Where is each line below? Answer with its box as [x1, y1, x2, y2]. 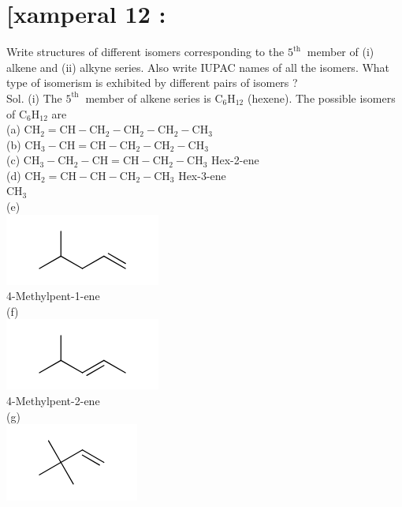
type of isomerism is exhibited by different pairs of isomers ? [6, 74, 298, 91]
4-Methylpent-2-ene [6, 392, 100, 409]
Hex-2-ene [211, 152, 259, 168]
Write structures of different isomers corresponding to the [6, 43, 285, 60]
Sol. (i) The [6, 89, 62, 106]
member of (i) [307, 43, 374, 60]
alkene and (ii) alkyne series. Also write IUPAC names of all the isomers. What [6, 58, 390, 75]
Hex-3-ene [178, 167, 226, 183]
